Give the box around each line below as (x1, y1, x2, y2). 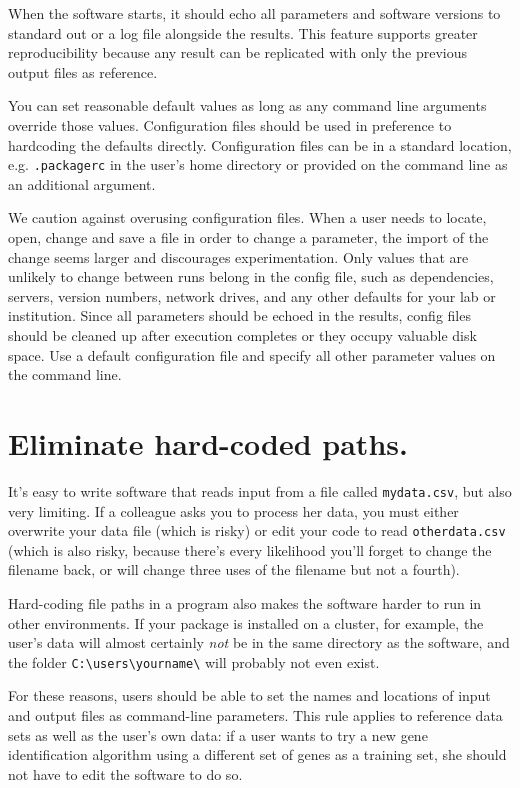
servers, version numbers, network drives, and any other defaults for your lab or (8, 285, 496, 306)
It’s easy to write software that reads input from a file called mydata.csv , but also (8, 480, 512, 501)
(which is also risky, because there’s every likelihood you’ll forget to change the (8, 539, 492, 560)
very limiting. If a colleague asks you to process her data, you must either (8, 500, 459, 521)
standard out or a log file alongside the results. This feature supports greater (8, 22, 478, 43)
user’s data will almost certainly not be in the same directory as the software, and (8, 632, 510, 653)
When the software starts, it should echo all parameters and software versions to (8, 3, 501, 23)
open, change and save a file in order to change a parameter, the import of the (8, 227, 489, 247)
